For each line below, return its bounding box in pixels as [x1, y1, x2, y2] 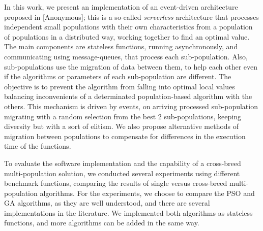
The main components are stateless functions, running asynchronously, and [4, 41, 238, 52]
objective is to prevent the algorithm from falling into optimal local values [4, 81, 235, 91]
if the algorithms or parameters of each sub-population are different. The [4, 71, 231, 82]
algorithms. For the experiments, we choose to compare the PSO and [40, 187, 255, 198]
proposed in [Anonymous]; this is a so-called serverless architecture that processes [4, 11, 259, 22]
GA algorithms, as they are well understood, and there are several [4, 197, 210, 208]
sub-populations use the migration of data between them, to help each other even [4, 61, 258, 72]
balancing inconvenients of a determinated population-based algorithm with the [4, 91, 252, 102]
